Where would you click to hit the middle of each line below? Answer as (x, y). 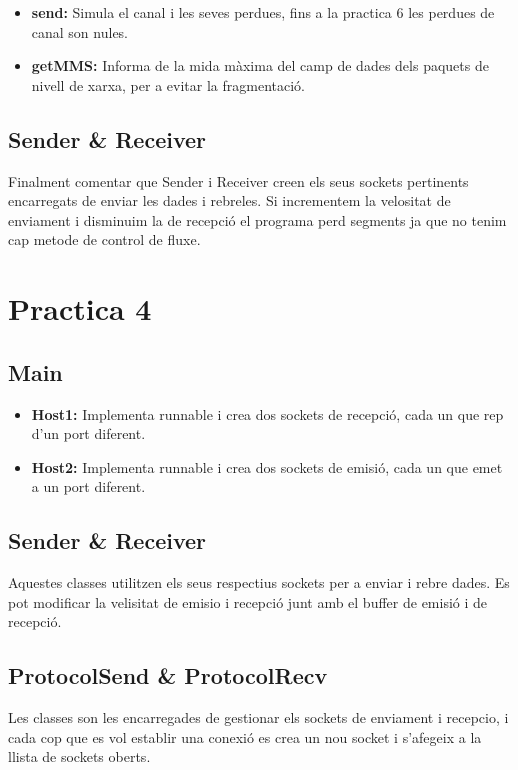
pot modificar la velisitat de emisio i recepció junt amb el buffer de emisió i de (248, 601)
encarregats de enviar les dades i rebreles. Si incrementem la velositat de (229, 200)
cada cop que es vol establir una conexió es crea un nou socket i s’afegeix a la (245, 736)
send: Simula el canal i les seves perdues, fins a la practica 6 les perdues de (263, 12)
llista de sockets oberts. (79, 756)
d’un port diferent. (88, 433)
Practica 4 (80, 308)
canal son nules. (80, 31)
